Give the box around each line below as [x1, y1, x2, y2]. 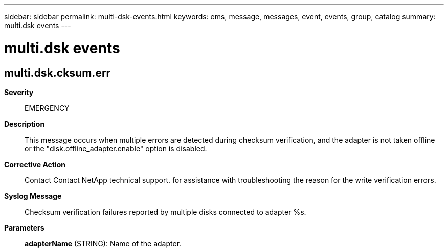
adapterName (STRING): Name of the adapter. [25, 239, 182, 248]
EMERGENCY [25, 103, 70, 112]
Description [4, 119, 45, 128]
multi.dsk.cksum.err [4, 66, 111, 79]
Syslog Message [4, 191, 62, 200]
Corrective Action [4, 159, 65, 169]
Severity [4, 87, 34, 97]
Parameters [4, 223, 44, 232]
